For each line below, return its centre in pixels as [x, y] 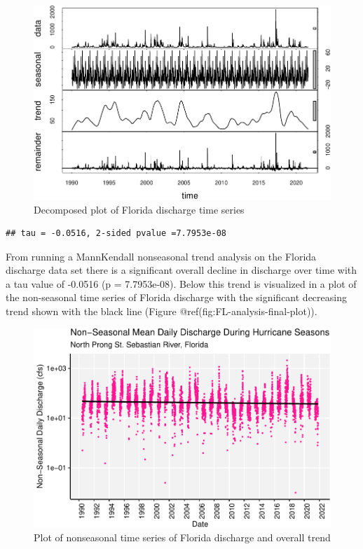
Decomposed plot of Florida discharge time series [139, 209]
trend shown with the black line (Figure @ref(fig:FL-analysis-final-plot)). [162, 311]
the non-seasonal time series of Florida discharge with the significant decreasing [176, 297]
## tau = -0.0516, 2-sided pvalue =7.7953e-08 [116, 234]
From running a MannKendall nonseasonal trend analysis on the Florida [161, 256]
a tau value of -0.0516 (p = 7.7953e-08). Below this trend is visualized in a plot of [181, 283]
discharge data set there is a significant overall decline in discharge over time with [181, 270]
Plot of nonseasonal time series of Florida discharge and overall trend [182, 537]
